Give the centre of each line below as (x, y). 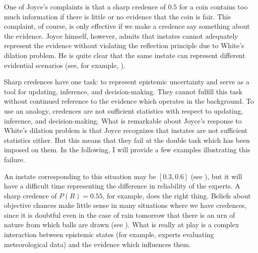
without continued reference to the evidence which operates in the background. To (129, 101)
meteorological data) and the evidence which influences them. (97, 244)
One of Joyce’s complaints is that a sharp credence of (85, 6)
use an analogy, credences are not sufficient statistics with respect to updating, (124, 110)
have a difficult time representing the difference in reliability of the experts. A (122, 186)
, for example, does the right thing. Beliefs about (177, 195)
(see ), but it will (217, 176)
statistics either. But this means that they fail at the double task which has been (127, 140)
